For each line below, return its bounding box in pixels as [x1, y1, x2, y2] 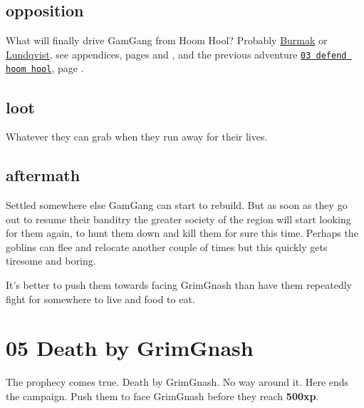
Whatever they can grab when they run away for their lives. [6, 129, 268, 144]
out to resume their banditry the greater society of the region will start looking [6, 211, 351, 226]
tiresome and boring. [6, 253, 96, 268]
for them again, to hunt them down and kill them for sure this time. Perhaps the [6, 225, 358, 240]
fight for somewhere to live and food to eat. [6, 291, 195, 306]
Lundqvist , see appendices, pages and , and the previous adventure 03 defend [6, 46, 347, 61]
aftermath [6, 164, 80, 186]
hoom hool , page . [6, 61, 84, 76]
